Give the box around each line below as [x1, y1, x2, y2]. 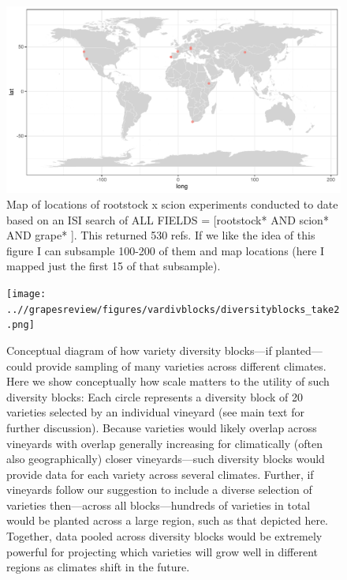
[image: [6, 288, 47, 299]
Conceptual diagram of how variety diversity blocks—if [6, 341, 272, 358]
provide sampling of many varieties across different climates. [35, 357, 326, 374]
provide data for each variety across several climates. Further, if [6, 465, 314, 482]
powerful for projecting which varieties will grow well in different [6, 543, 319, 559]
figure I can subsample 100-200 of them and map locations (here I [6, 242, 325, 258]
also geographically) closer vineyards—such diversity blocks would [6, 450, 325, 467]
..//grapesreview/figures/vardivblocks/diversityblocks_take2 [6, 303, 340, 315]
